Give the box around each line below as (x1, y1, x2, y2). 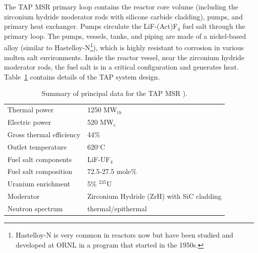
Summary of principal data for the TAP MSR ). (41, 88, 188, 98)
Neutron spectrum (7, 203, 63, 213)
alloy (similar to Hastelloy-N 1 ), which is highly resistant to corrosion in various (4, 41, 244, 53)
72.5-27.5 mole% (87, 166, 137, 176)
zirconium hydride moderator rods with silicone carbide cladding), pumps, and (4, 11, 243, 21)
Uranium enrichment (7, 178, 70, 189)
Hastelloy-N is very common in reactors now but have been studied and (15, 230, 234, 240)
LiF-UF (87, 154, 111, 164)
